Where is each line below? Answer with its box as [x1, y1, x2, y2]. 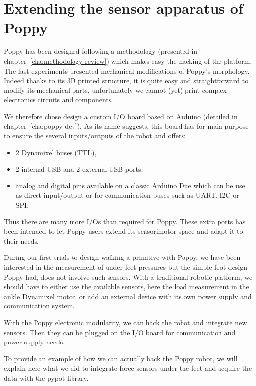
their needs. [4, 235, 39, 246]
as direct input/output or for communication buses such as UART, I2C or [15, 190, 239, 200]
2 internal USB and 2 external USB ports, [15, 164, 143, 174]
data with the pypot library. [4, 372, 89, 383]
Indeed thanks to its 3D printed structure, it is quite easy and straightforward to [4, 75, 249, 86]
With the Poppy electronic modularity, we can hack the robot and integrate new [4, 317, 247, 327]
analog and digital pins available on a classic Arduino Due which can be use [15, 180, 245, 190]
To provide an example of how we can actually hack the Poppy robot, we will [4, 353, 238, 363]
